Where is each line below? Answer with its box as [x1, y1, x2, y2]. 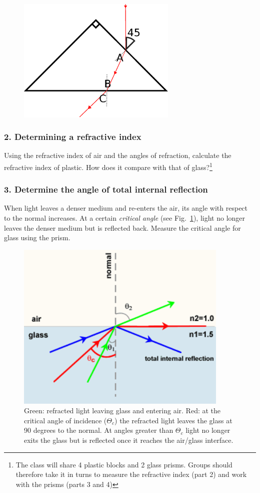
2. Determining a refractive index [4, 130, 141, 143]
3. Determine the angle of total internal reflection [4, 183, 208, 196]
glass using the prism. [4, 232, 70, 243]
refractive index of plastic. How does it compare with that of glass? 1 [4, 160, 212, 172]
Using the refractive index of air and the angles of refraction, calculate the [4, 150, 231, 160]
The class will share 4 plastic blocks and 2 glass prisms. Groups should [15, 459, 232, 469]
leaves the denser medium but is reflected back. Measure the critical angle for [4, 222, 241, 233]
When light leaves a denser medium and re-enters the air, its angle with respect [4, 203, 248, 213]
